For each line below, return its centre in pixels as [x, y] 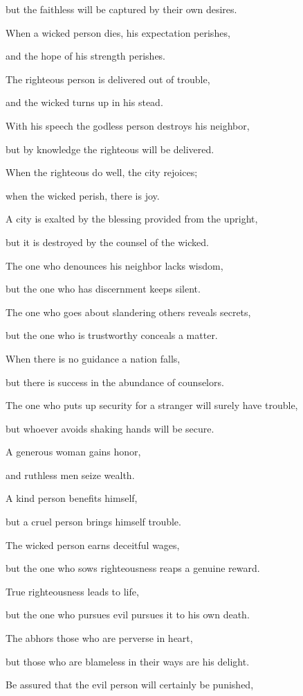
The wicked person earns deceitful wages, [93, 545]
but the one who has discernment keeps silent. [103, 289]
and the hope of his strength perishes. [86, 56]
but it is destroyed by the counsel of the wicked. [107, 242]
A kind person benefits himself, [72, 498]
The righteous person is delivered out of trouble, [108, 79]
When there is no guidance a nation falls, [93, 358]
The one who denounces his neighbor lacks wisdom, [114, 265]
